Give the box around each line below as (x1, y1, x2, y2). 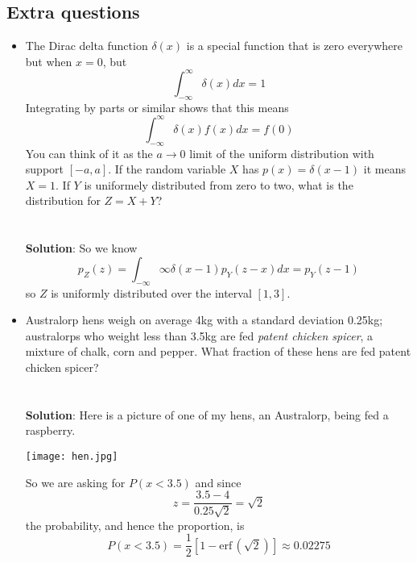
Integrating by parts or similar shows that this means (25, 98, 289, 115)
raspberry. (25, 422, 76, 439)
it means (363, 161, 406, 177)
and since (195, 473, 242, 490)
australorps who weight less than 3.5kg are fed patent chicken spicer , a (25, 327, 374, 344)
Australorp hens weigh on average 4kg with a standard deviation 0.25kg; (25, 311, 383, 328)
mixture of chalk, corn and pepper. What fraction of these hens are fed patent (25, 343, 411, 360)
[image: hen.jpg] (25, 450, 118, 462)
